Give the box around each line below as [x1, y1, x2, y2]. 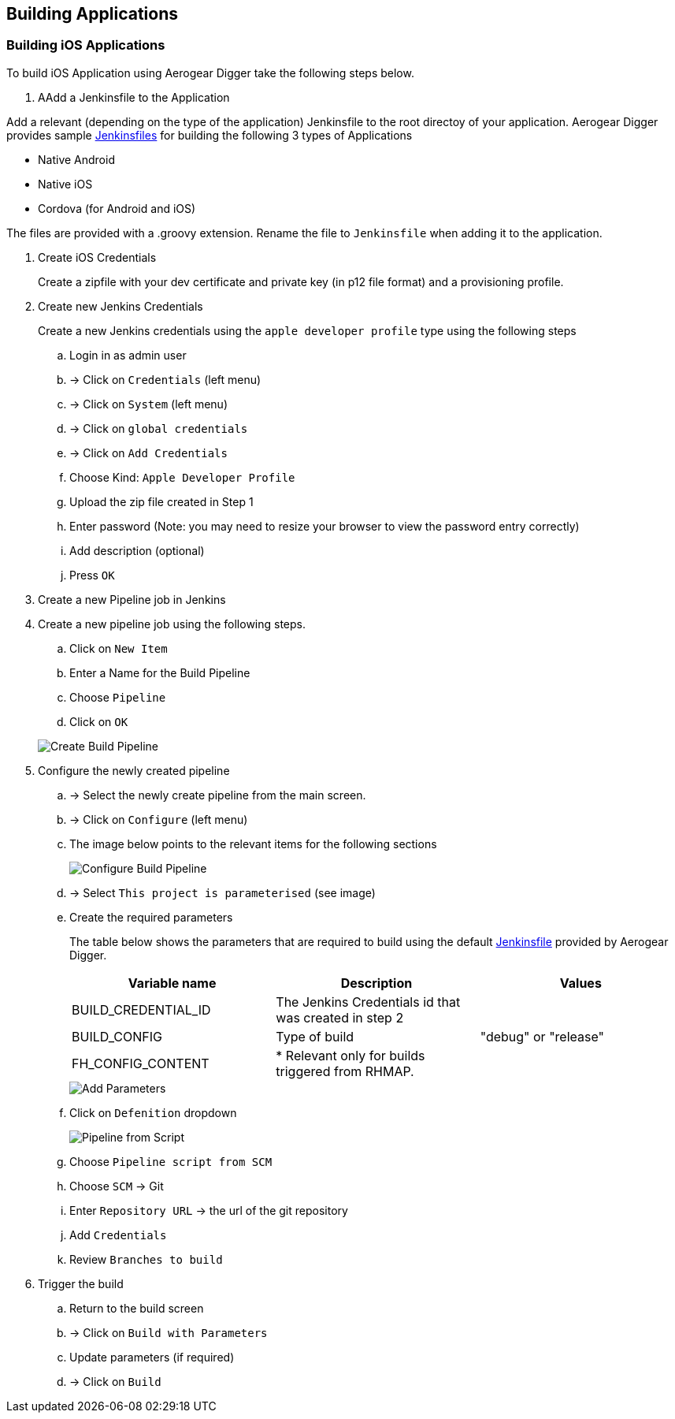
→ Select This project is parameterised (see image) [69, 885, 376, 899]
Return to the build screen [69, 1301, 204, 1315]
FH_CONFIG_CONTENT [72, 1055, 210, 1071]
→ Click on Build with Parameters [69, 1325, 268, 1339]
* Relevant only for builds [276, 1047, 425, 1063]
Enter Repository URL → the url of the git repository [69, 1203, 348, 1217]
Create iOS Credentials [38, 250, 157, 264]
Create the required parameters [69, 910, 233, 924]
